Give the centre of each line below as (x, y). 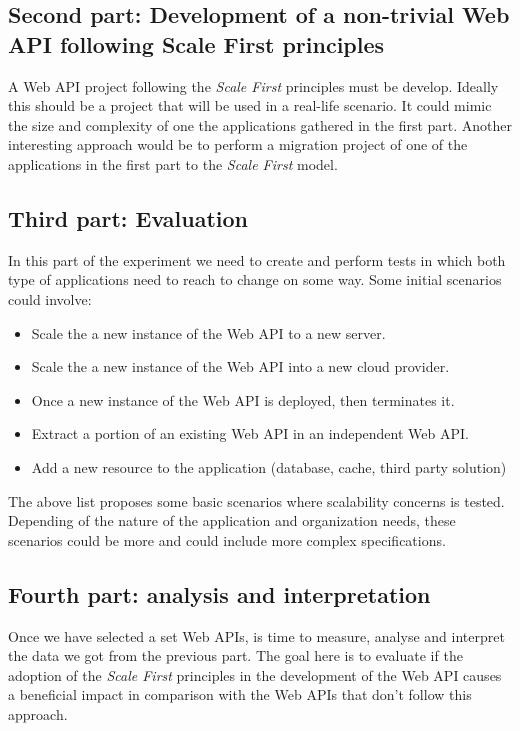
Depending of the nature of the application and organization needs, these (232, 520)
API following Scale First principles (196, 43)
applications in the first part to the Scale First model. (173, 163)
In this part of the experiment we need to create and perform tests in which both (257, 259)
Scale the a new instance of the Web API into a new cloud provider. (240, 366)
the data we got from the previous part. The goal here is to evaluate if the (235, 655)
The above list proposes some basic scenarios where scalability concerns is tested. (256, 500)
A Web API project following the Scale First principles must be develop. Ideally (253, 85)
